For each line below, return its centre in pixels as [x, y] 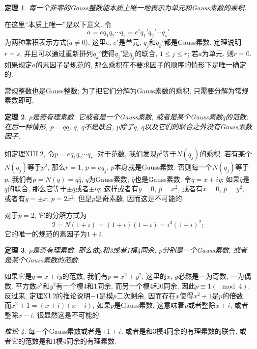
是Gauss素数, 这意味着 [149, 305]
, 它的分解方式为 [60, 215]
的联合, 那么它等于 [37, 189]
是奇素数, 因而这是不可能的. [140, 198]
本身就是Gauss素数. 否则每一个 [163, 166]
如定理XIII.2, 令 [29, 153]
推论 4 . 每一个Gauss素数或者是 [53, 331]
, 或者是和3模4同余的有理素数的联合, [179, 331]
